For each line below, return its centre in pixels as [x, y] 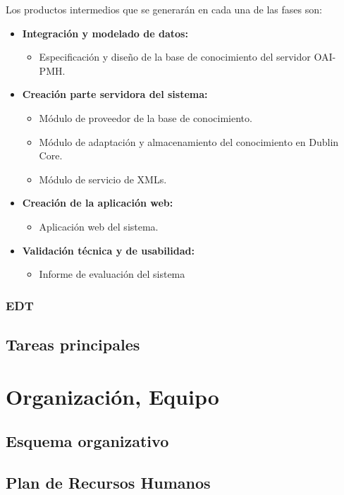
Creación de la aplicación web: [98, 203]
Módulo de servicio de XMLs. [103, 179]
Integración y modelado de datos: [105, 33]
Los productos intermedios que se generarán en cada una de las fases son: [164, 9]
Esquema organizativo [87, 441]
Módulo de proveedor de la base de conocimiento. [146, 117]
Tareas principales [73, 344]
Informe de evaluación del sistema [112, 274]
